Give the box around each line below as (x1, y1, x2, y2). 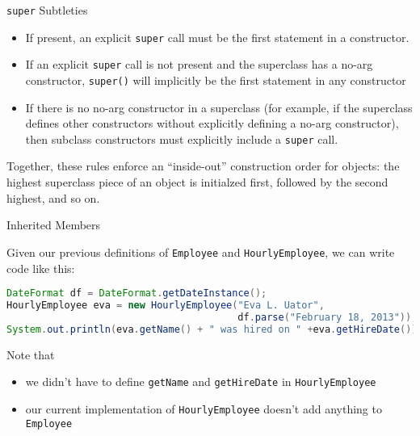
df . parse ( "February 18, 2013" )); (237, 311, 418, 323)
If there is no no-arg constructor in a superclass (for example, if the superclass (25, 99, 413, 115)
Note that (6, 346, 55, 363)
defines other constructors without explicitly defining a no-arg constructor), (25, 115, 399, 132)
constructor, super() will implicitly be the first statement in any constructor (25, 71, 406, 88)
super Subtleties (6, 2, 88, 18)
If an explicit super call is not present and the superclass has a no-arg (25, 56, 373, 73)
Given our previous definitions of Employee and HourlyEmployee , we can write (6, 243, 395, 260)
